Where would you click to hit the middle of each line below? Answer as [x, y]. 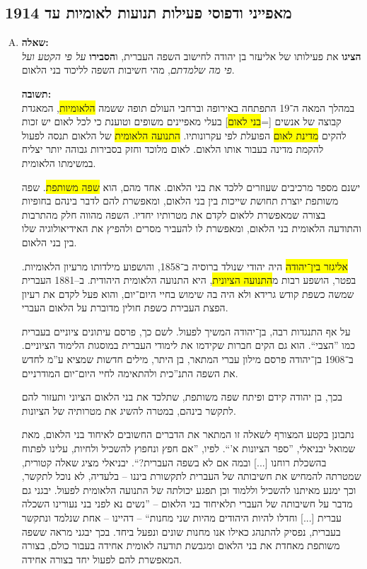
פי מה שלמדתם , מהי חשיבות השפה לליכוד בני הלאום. [128, 70]
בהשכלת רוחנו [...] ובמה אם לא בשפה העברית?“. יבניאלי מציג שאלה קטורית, [174, 462]
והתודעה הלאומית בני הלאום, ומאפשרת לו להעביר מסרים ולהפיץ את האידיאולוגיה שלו [191, 228]
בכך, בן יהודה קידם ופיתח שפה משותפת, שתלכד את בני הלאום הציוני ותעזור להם [182, 397]
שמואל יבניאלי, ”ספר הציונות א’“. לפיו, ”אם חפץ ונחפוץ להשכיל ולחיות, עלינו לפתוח [188, 448]
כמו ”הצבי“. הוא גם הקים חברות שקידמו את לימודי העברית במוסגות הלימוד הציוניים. [188, 345]
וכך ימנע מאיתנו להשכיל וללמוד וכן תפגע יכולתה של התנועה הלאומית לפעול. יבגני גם [189, 489]
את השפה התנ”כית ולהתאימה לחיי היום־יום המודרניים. [130, 373]
